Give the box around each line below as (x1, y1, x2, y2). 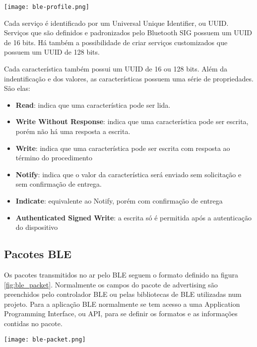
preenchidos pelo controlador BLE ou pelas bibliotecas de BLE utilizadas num (4, 289, 242, 299)
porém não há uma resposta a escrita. (15, 126, 130, 136)
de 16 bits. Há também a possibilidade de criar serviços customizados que (4, 37, 228, 47)
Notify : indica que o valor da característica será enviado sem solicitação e (15, 169, 242, 179)
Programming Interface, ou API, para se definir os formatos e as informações (4, 308, 238, 319)
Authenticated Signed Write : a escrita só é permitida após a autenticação (15, 212, 252, 222)
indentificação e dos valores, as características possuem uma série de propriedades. (4, 73, 254, 83)
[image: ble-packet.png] (4, 336, 86, 343)
